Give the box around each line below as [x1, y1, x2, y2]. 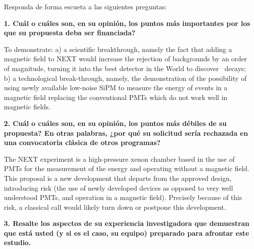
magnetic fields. [4, 101, 51, 112]
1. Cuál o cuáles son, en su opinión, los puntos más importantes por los [4, 18, 251, 28]
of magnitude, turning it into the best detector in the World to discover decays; [4, 63, 246, 73]
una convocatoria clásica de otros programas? [4, 137, 161, 148]
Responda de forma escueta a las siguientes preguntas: [4, 1, 167, 11]
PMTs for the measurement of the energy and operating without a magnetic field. [4, 163, 250, 174]
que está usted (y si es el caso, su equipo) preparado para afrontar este [4, 227, 249, 238]
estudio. [4, 237, 31, 248]
